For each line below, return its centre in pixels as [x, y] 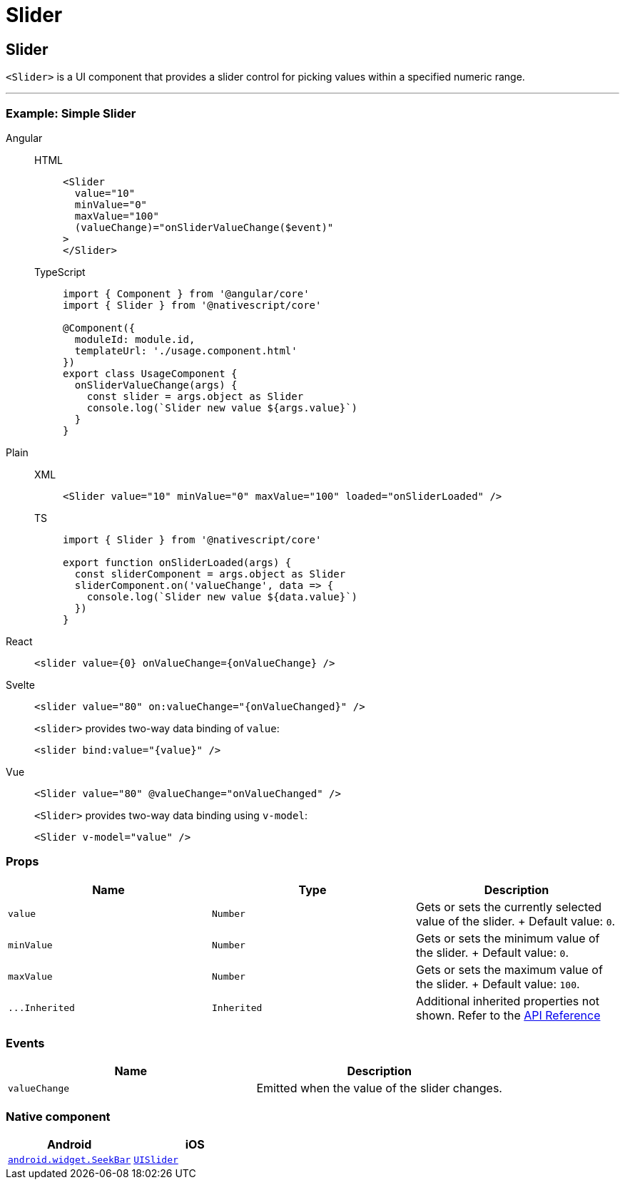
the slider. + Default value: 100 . [498, 984]
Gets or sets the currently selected [509, 907]
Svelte [20, 684]
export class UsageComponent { [150, 373]
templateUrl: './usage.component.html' [186, 350]
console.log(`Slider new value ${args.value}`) [222, 407]
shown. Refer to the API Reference [508, 1015]
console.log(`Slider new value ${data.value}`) [222, 596]
